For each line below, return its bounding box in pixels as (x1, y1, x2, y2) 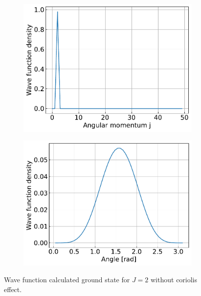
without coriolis (151, 274, 198, 285)
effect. (4, 284, 22, 294)
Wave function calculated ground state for (4, 274, 130, 285)
